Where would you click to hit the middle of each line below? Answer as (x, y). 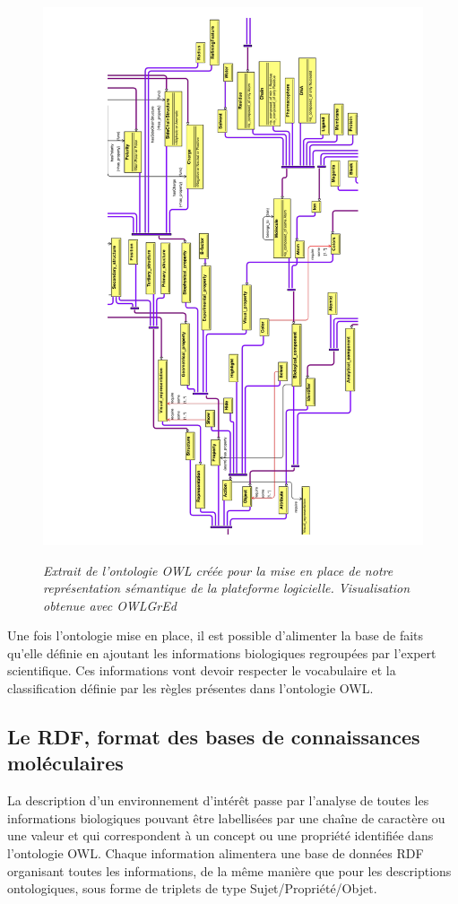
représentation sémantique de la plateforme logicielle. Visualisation (227, 588)
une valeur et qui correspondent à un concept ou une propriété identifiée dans (220, 835)
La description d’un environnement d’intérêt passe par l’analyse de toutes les (218, 800)
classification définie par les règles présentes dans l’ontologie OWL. (190, 688)
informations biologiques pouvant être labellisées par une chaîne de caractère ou (226, 817)
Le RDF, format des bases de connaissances (214, 737)
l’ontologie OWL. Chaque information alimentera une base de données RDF (216, 853)
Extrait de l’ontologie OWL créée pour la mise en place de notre (218, 570)
